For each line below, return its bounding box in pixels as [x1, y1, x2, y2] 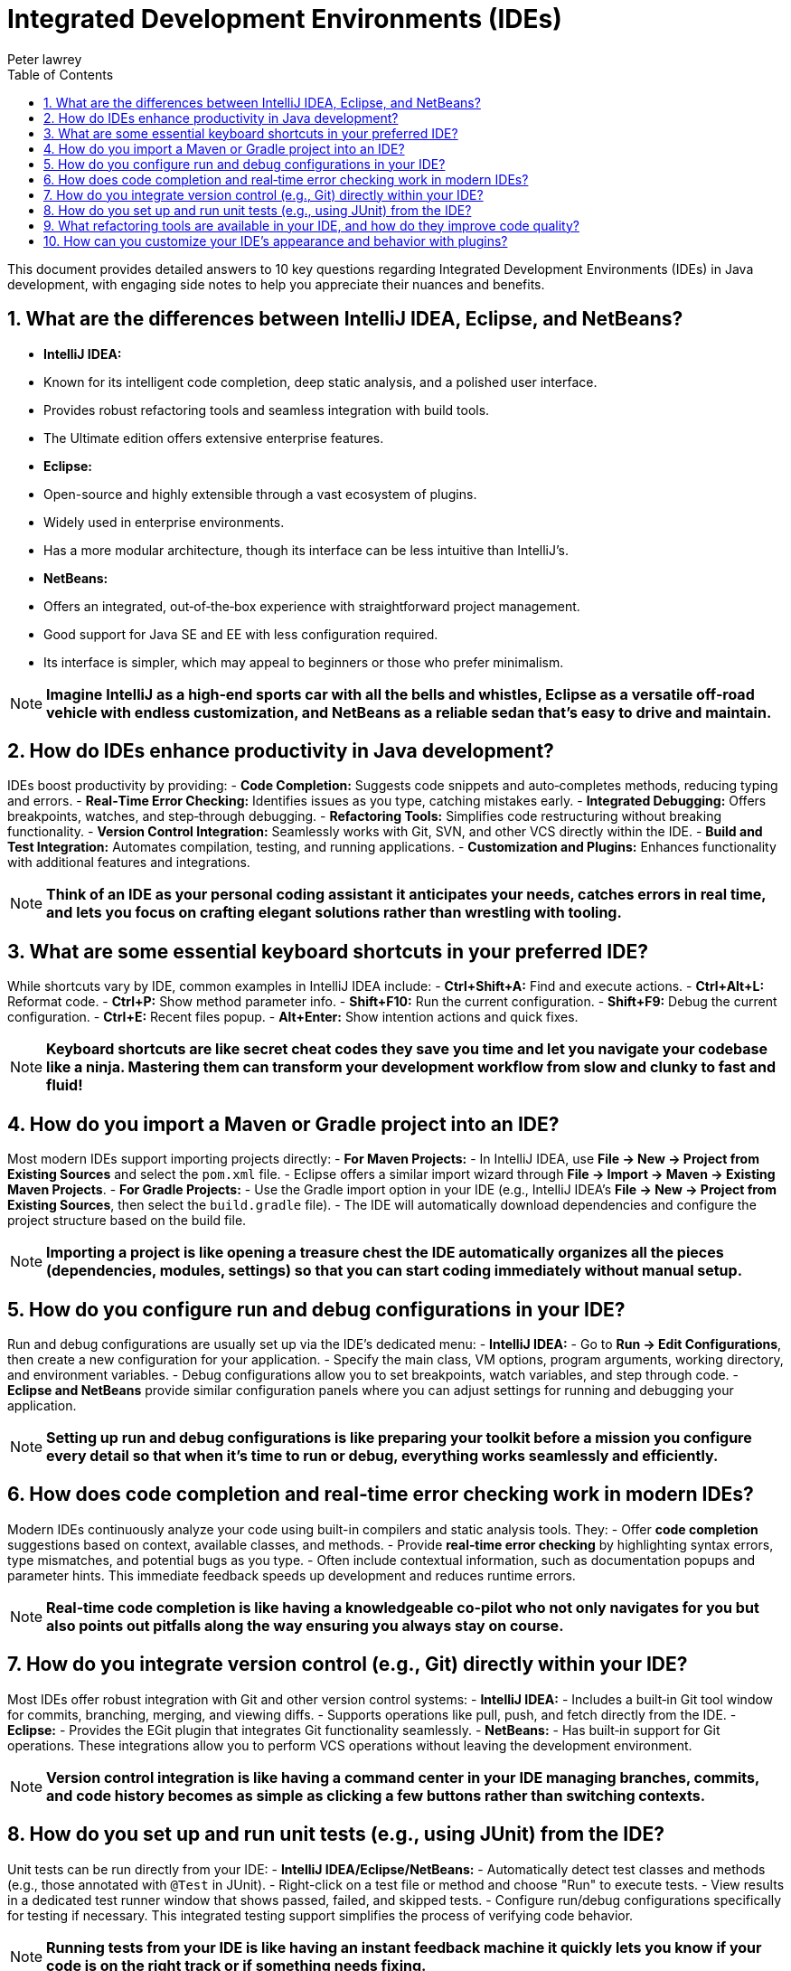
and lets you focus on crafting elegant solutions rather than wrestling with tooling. [46, 903, 622, 922]
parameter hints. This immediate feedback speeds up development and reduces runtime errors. [7, 1567, 576, 1583]
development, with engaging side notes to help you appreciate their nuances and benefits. [7, 276, 545, 292]
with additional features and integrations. [7, 854, 250, 871]
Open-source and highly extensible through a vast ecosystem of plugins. [43, 486, 477, 502]
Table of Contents [7, 66, 114, 82]
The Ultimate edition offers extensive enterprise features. [43, 429, 384, 446]
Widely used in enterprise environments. [43, 514, 285, 530]
